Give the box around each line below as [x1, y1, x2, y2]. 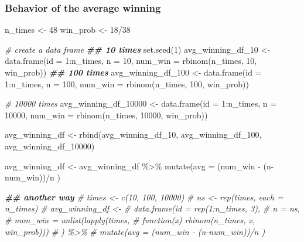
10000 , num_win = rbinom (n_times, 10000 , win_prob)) [5, 108, 208, 121]
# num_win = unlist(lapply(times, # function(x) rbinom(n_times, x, [5, 213, 255, 226]
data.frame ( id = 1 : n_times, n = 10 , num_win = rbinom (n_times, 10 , [5, 54, 257, 67]
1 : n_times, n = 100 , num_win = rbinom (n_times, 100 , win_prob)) [5, 77, 249, 90]
